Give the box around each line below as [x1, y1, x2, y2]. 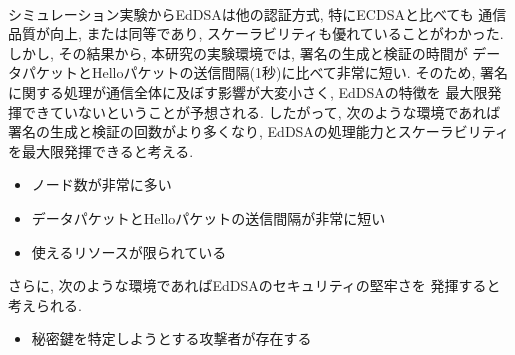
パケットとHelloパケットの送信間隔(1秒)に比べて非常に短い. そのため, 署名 [21, 62, 508, 83]
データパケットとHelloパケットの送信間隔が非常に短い [31, 207, 386, 228]
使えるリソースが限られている [31, 241, 227, 262]
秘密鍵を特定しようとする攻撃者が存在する [31, 328, 312, 349]
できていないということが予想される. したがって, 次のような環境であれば [21, 101, 501, 122]
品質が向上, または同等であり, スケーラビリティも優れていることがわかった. [8, 23, 504, 44]
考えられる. [8, 294, 82, 315]
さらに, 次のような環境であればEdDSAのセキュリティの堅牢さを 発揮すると [8, 275, 501, 296]
